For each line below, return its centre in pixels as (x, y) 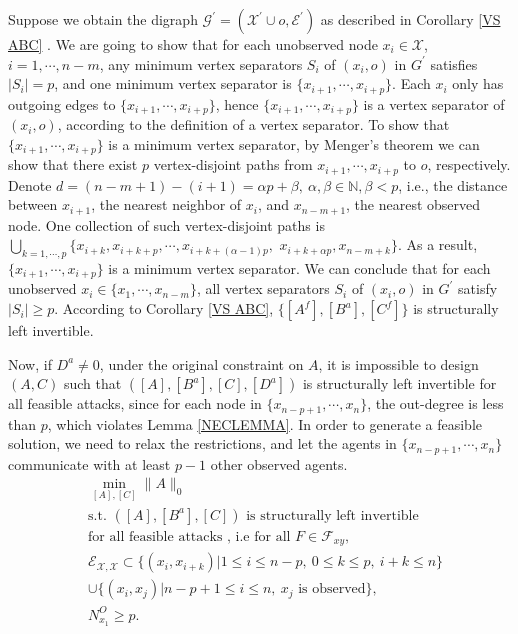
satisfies (454, 63)
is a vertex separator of (434, 103)
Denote (30, 184)
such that (92, 383)
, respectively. (469, 164)
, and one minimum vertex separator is (173, 83)
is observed (332, 589)
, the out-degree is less (435, 403)
